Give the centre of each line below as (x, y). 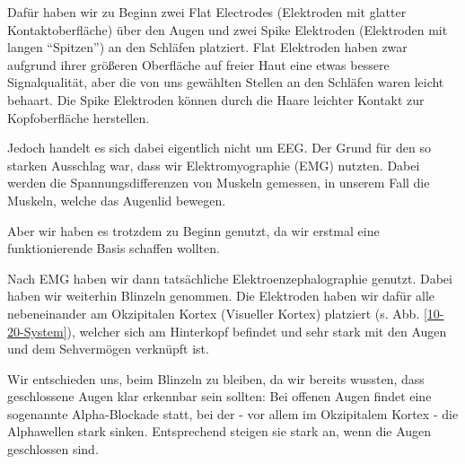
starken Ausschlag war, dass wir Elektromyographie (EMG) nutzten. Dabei (214, 165)
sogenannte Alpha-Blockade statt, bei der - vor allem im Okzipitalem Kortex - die (233, 413)
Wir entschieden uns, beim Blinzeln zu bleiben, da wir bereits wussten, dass (216, 378)
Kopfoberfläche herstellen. (79, 117)
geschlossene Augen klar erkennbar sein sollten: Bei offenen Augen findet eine (219, 396)
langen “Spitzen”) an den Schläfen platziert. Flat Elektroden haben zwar (207, 47)
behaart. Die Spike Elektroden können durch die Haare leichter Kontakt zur (216, 99)
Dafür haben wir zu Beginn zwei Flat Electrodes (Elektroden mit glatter (207, 12)
